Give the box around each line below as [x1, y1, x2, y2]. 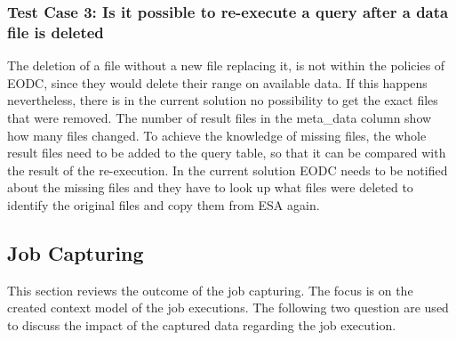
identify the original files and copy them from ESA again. [7, 195, 320, 214]
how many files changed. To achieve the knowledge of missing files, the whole [7, 125, 427, 144]
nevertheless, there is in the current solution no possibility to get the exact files [7, 91, 438, 109]
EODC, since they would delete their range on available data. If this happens [7, 73, 428, 92]
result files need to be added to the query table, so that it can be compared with [7, 143, 446, 162]
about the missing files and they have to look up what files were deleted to [7, 178, 413, 197]
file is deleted [7, 20, 104, 43]
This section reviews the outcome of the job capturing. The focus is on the [7, 280, 413, 299]
